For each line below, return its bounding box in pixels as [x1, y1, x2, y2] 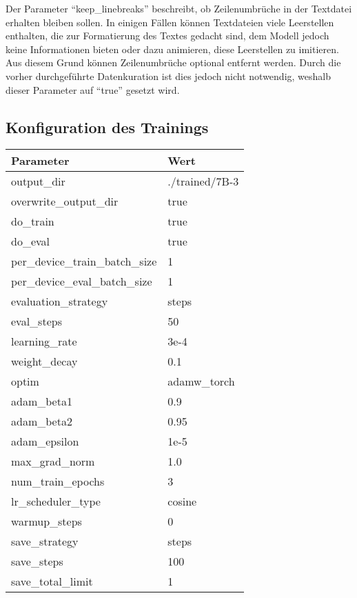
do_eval [11, 233, 50, 250]
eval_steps [11, 313, 62, 330]
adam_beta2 [11, 413, 72, 430]
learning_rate [11, 333, 77, 350]
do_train [11, 213, 54, 230]
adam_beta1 [11, 393, 72, 410]
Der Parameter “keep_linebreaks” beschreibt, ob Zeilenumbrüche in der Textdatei [6, 1, 352, 15]
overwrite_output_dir [11, 193, 119, 210]
